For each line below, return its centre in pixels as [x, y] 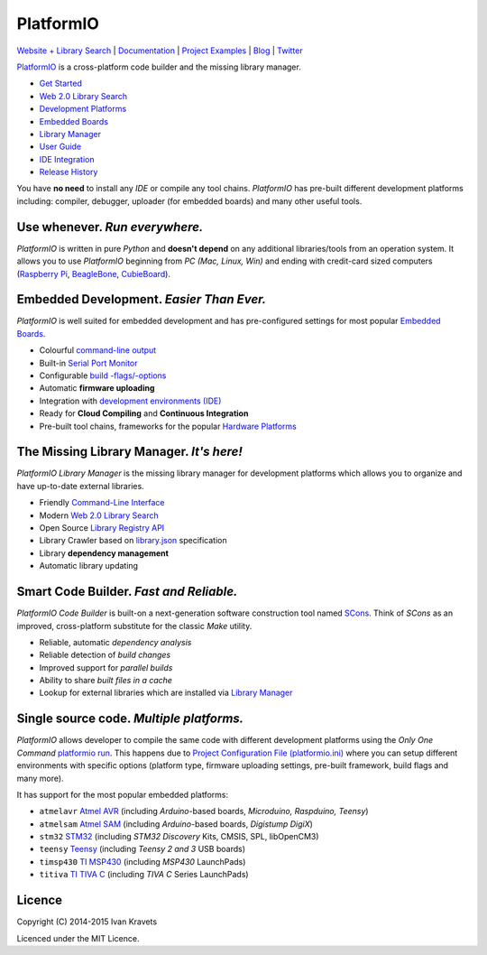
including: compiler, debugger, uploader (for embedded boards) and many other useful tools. [189, 201]
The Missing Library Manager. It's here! [130, 452]
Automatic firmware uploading [97, 388]
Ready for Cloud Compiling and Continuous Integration [144, 413]
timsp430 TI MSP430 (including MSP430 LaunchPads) [142, 861]
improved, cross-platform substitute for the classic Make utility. [134, 626]
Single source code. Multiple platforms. [130, 719]
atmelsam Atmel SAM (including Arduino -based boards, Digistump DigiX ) [176, 824]
